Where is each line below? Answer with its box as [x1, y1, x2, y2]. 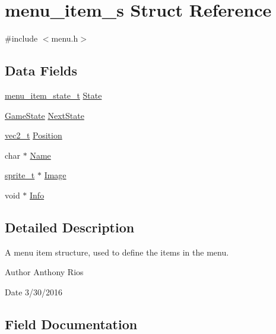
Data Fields [5, 61, 78, 80]
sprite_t [5, 169, 35, 181]
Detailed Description [5, 218, 135, 236]
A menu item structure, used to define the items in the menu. [5, 245, 229, 258]
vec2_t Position [5, 129, 62, 141]
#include [5, 32, 38, 45]
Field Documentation [5, 314, 138, 333]
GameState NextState [5, 109, 84, 121]
